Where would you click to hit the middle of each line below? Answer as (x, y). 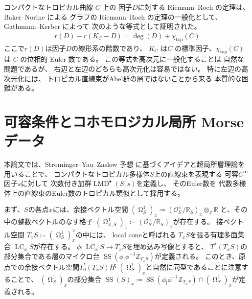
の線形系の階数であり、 (109, 48)
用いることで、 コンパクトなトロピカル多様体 (77, 173)
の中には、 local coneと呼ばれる (126, 234)
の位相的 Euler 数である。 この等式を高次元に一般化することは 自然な (132, 59)
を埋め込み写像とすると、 (167, 246)
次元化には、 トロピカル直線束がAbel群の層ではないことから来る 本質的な (123, 78)
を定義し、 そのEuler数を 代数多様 (191, 183)
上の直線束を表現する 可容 (196, 173)
